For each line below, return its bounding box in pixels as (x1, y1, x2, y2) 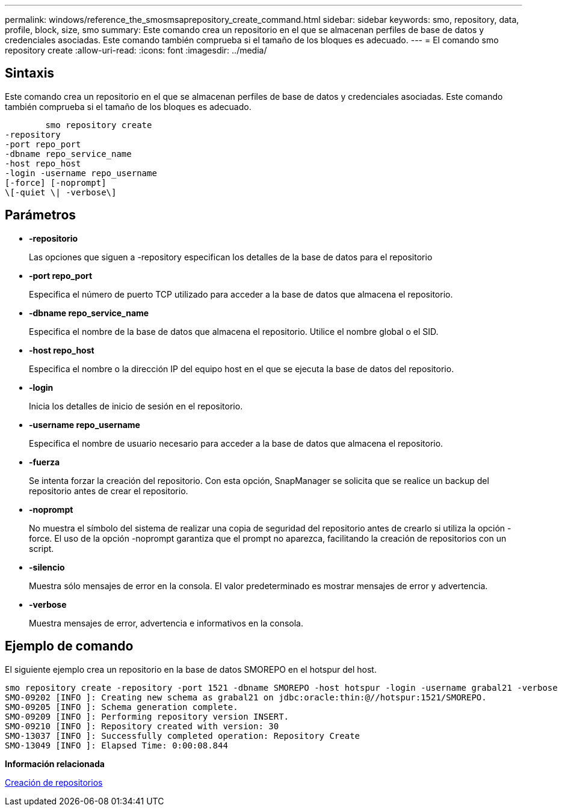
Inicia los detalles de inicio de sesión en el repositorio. (29, 400, 243, 411)
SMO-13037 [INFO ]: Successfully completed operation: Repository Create (5, 730, 360, 741)
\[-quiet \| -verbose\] (5, 187, 117, 197)
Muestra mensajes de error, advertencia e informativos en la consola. (29, 617, 304, 628)
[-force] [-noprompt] (5, 177, 107, 188)
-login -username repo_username (5, 168, 157, 178)
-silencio (29, 562, 65, 572)
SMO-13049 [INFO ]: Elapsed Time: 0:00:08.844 (5, 740, 228, 750)
